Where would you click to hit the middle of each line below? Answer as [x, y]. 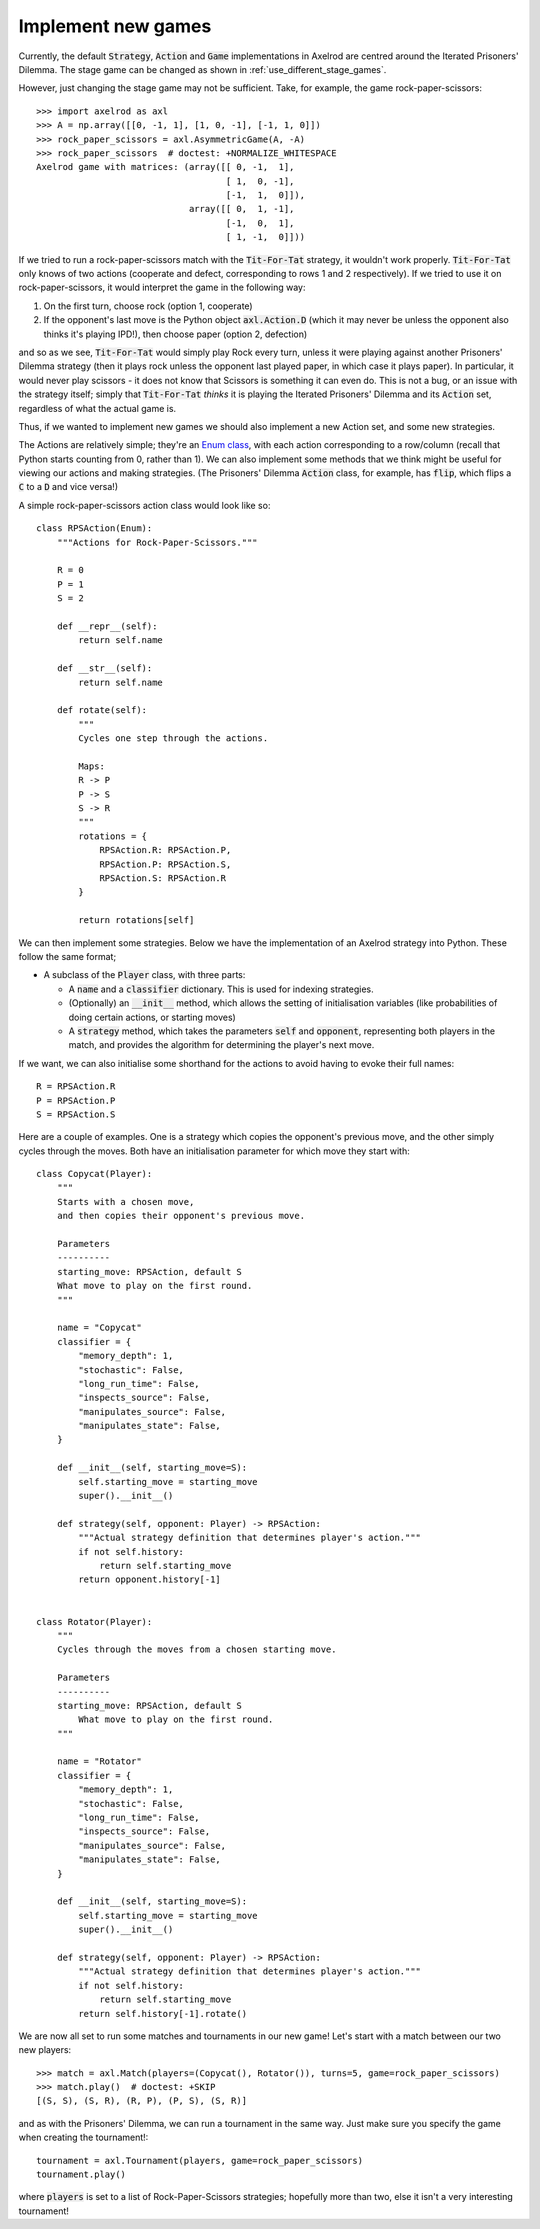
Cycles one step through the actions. [173, 738]
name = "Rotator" [99, 1761]
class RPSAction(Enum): [94, 528]
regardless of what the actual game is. [97, 408]
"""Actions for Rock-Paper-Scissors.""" [157, 542]
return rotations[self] [136, 920]
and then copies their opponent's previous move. [180, 1216]
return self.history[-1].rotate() [163, 2013]
